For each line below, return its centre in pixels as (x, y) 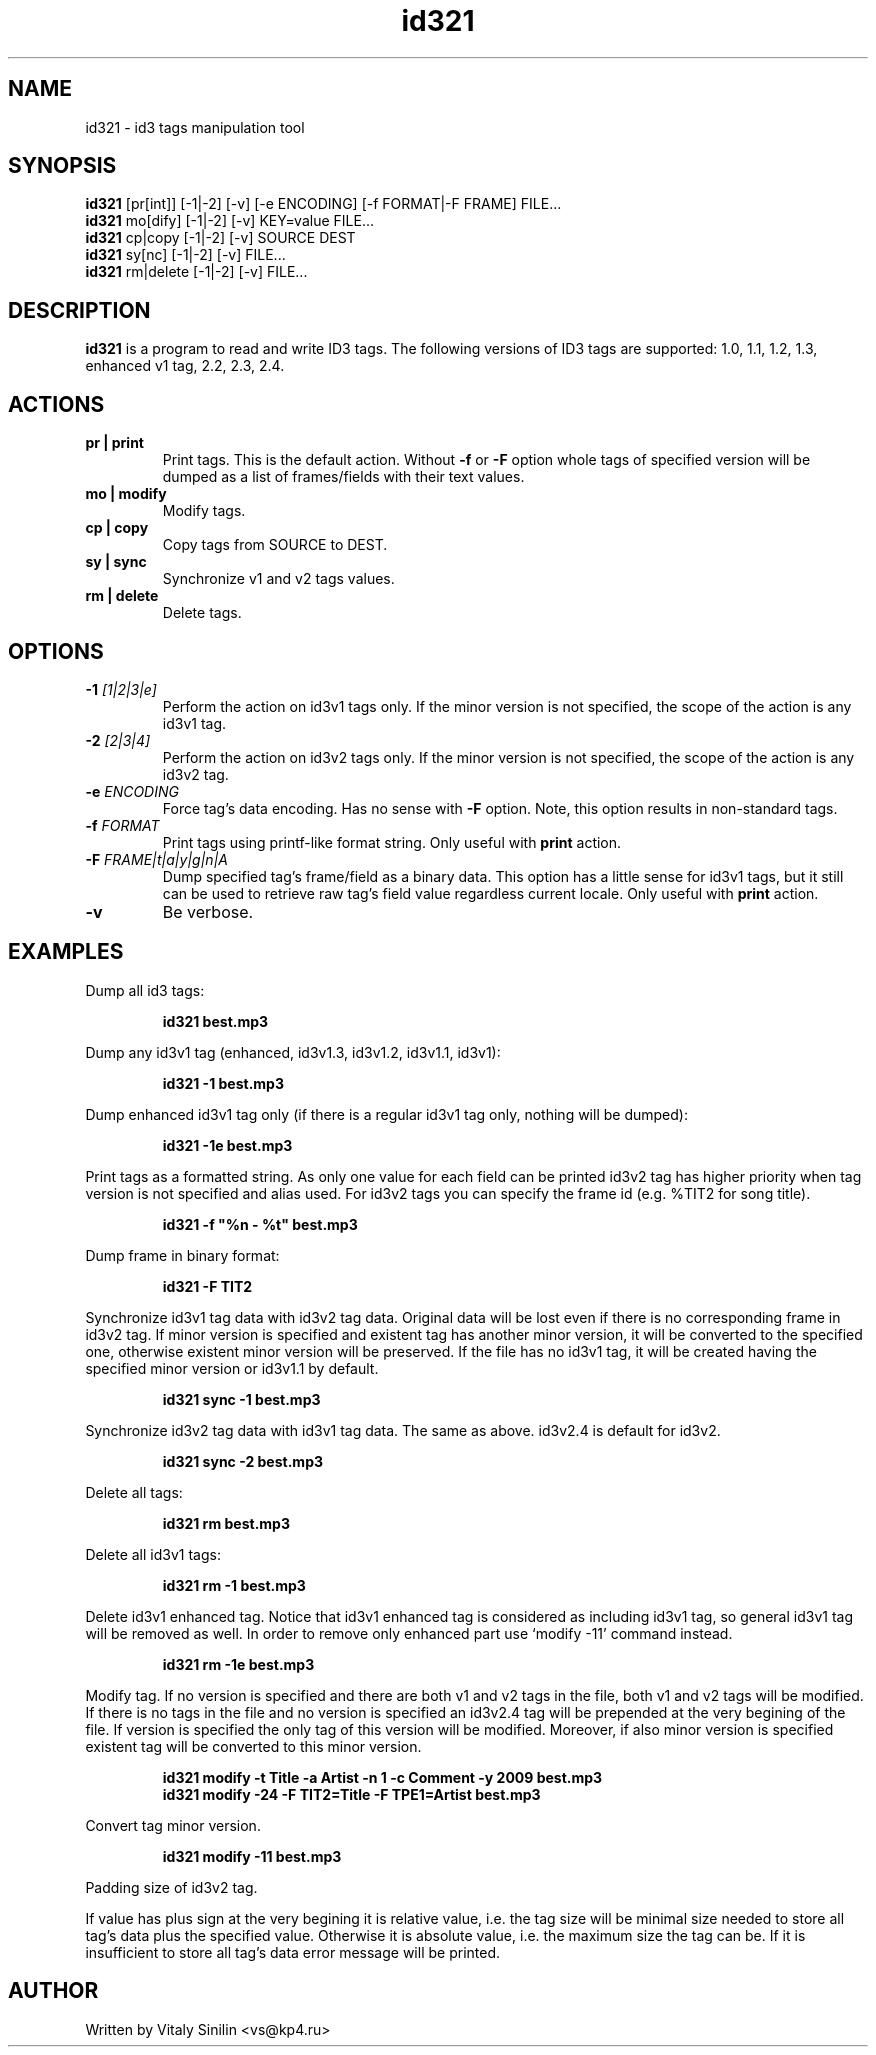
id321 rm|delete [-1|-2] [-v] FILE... (196, 272)
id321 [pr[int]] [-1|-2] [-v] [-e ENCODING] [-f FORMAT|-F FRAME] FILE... (323, 204)
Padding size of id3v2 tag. (171, 1887)
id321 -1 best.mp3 (223, 1083)
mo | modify (126, 494)
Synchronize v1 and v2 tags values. (278, 579)
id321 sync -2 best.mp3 (242, 1461)
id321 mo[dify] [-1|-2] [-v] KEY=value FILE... (229, 221)
